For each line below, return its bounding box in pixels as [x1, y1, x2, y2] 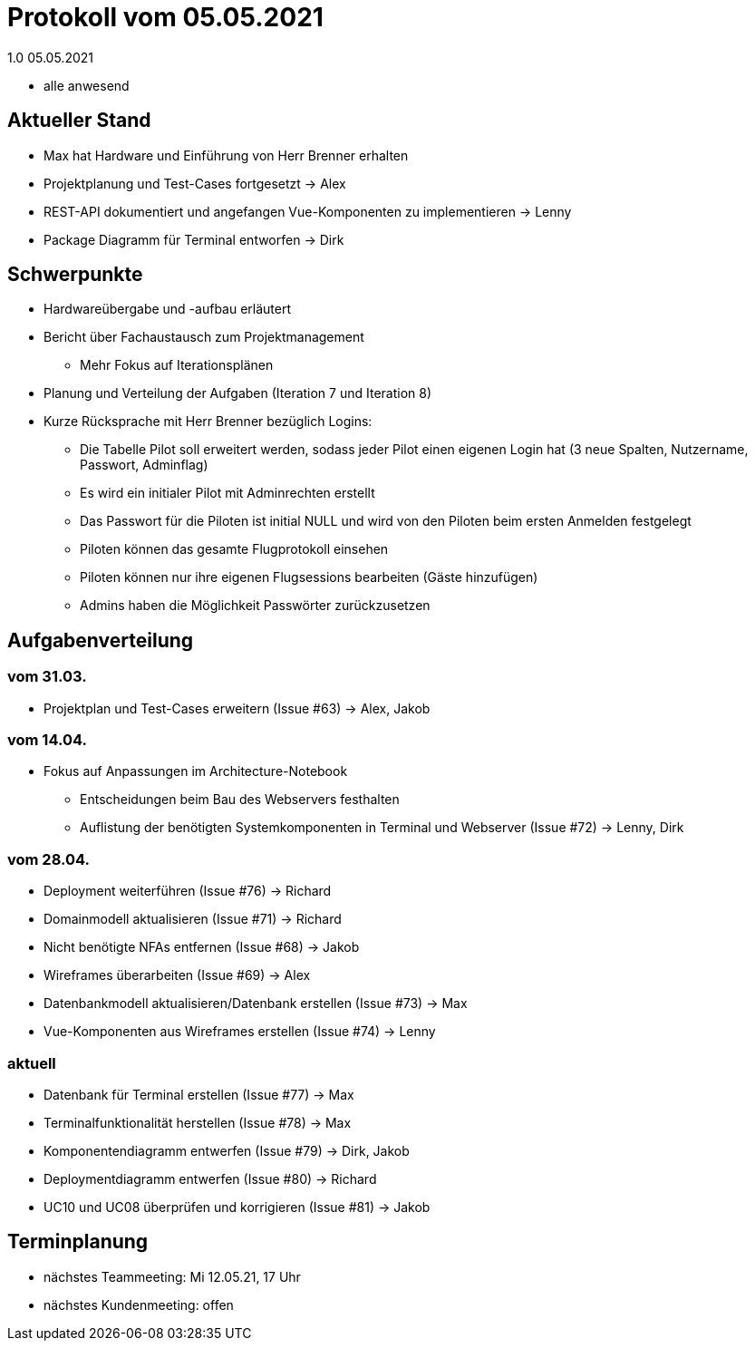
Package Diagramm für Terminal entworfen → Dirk [44, 231, 344, 247]
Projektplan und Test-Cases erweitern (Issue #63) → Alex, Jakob [44, 700, 431, 716]
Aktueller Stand [7, 109, 151, 132]
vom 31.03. [7, 667, 87, 686]
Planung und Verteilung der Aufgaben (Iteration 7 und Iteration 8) [44, 385, 432, 402]
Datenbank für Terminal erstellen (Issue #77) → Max [44, 1086, 354, 1102]
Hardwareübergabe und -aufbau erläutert [44, 301, 292, 317]
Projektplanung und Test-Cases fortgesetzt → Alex [44, 175, 346, 191]
